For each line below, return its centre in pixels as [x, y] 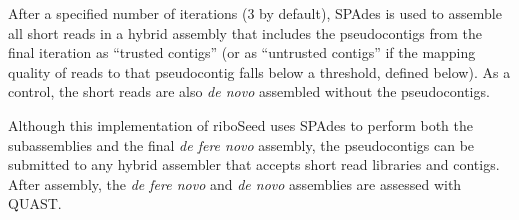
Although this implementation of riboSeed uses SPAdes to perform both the [240, 124]
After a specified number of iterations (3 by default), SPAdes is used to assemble [255, 13]
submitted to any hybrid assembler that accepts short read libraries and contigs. [254, 164]
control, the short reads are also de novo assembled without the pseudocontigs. [249, 91]
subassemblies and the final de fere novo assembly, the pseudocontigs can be [241, 144]
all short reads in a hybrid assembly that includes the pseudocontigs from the [245, 32]
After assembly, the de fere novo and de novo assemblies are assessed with [235, 183]
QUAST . [35, 203]
